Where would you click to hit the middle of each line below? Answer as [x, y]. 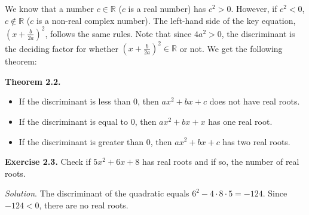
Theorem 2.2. [33, 81]
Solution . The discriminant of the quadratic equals [97, 193]
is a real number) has [167, 8]
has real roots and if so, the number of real [221, 162]
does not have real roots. [255, 101]
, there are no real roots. [84, 205]
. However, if [254, 8]
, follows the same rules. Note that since [118, 33]
